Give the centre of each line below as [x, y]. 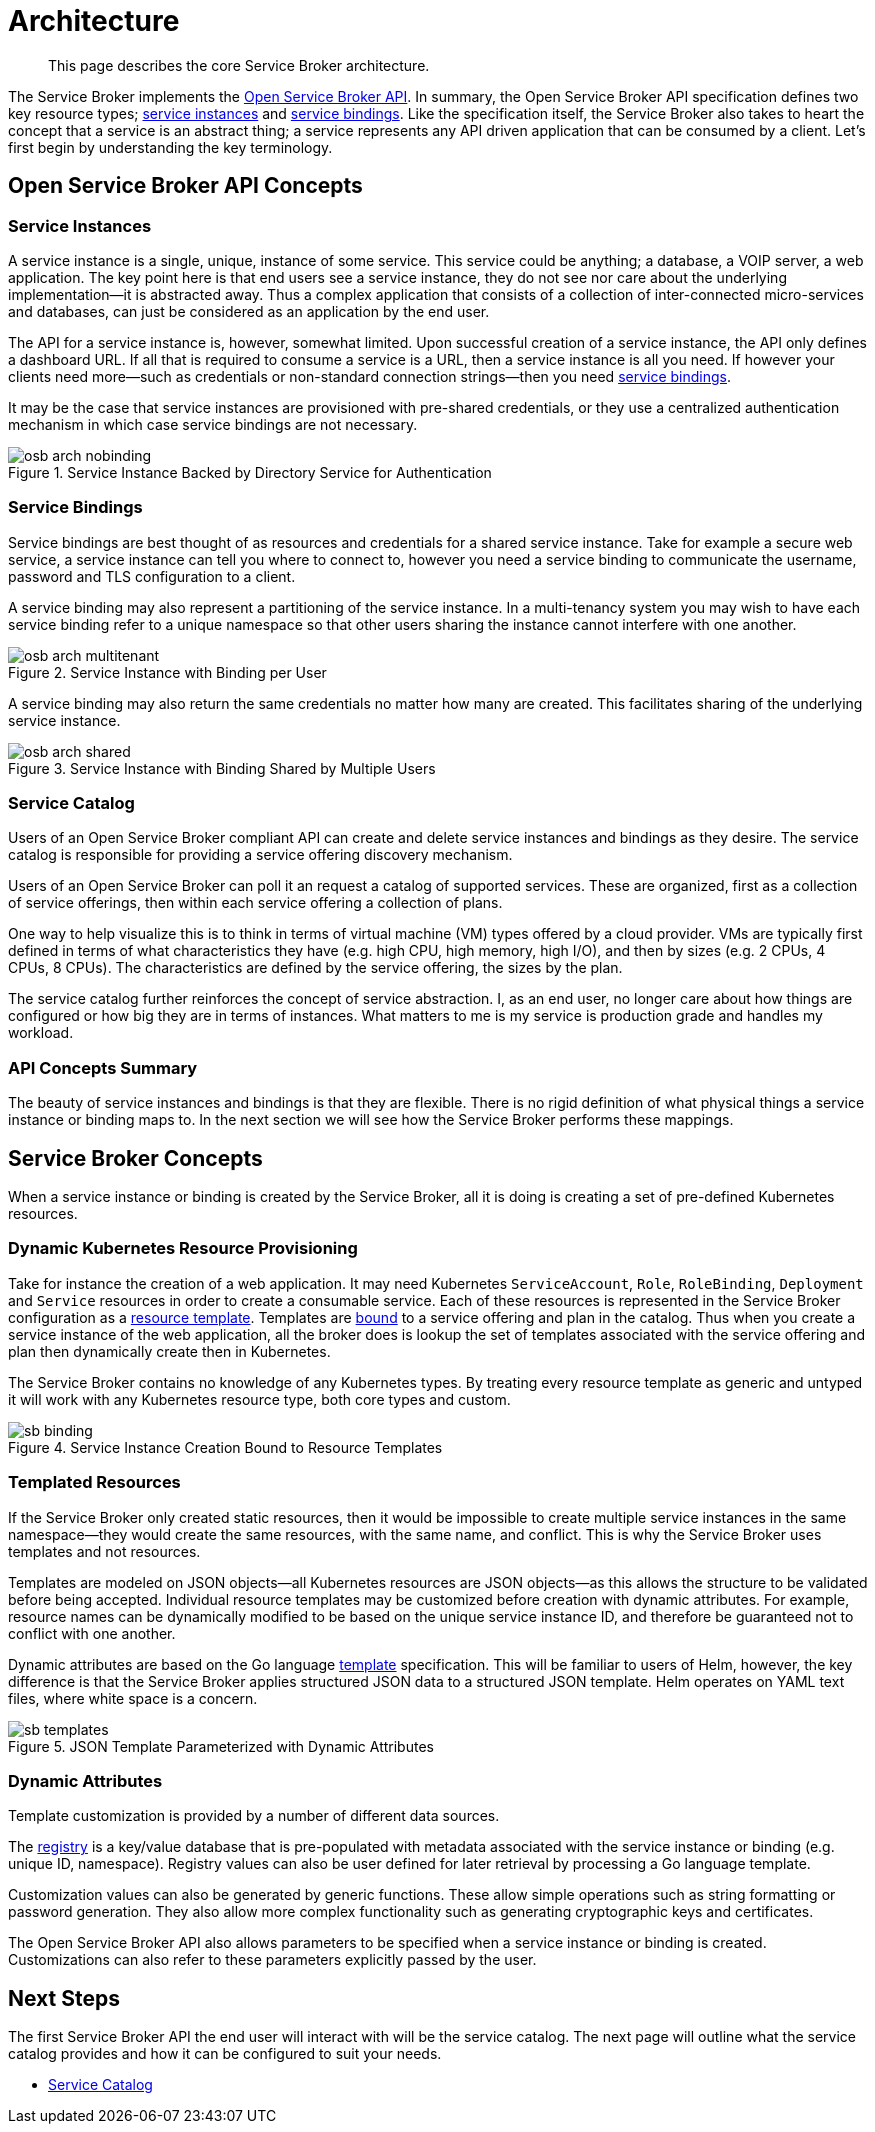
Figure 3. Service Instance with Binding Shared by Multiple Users [222, 768]
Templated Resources [94, 1482]
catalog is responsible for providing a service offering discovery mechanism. [260, 855]
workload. [41, 1033]
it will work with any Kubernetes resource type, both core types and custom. [259, 1399]
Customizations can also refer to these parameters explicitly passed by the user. [272, 1960]
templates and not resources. [104, 1551]
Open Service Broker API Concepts [185, 186]
